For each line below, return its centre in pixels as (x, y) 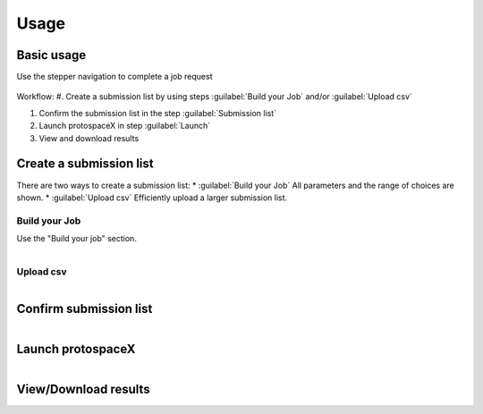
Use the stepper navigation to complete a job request (114, 77)
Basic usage (51, 55)
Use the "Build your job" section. (77, 239)
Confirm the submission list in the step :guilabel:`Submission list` (158, 113)
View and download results (89, 138)
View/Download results (84, 389)
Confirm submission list (85, 308)
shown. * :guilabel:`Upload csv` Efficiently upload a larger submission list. (152, 198)
